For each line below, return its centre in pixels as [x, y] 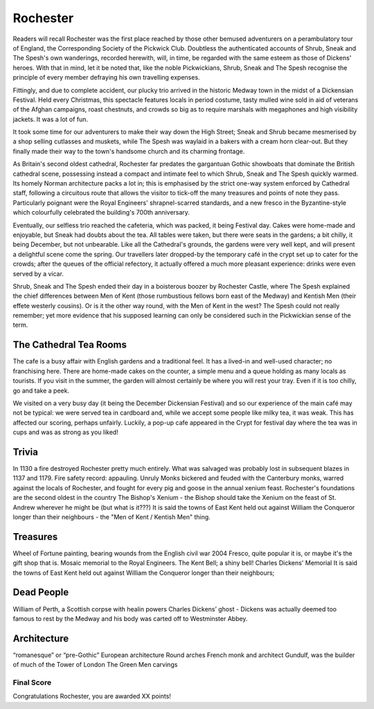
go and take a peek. [41, 391]
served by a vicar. [38, 273]
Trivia [25, 452]
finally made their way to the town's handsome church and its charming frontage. [129, 151]
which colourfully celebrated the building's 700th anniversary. [101, 213]
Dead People [41, 592]
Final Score [32, 683]
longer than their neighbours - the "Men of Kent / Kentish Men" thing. [112, 517]
